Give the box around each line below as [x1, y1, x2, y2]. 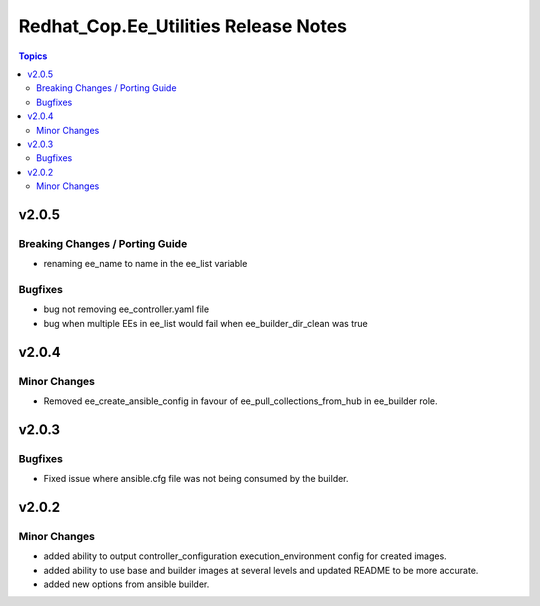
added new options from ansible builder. [43, 578, 210, 590]
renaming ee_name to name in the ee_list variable [43, 258, 248, 270]
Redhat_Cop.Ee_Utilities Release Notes [18, 15, 348, 37]
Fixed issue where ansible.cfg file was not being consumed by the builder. [43, 473, 349, 485]
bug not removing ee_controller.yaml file [43, 303, 210, 315]
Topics [18, 50, 48, 62]
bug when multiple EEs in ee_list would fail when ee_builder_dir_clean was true [43, 317, 369, 329]
